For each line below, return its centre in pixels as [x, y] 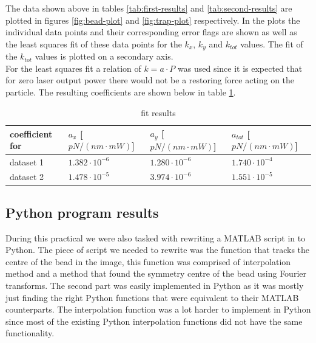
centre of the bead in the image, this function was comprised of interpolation [148, 261]
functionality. [30, 333]
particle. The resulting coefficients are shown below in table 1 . [121, 92]
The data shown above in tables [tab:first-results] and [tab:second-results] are [149, 8]
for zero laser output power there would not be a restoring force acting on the [150, 80]
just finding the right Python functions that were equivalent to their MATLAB [152, 297]
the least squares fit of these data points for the [94, 43]
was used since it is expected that [240, 68]
